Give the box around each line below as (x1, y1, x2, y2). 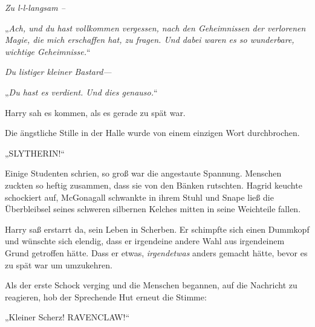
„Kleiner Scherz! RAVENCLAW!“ (5, 311, 129, 323)
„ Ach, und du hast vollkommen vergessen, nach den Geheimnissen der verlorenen (5, 21, 306, 34)
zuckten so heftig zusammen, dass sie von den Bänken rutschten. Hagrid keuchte (5, 178, 302, 191)
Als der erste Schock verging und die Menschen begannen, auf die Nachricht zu (5, 279, 297, 291)
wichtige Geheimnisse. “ (5, 45, 91, 57)
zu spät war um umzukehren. (5, 258, 112, 271)
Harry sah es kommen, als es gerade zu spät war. (5, 106, 186, 118)
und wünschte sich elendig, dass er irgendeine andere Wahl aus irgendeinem (5, 235, 285, 247)
